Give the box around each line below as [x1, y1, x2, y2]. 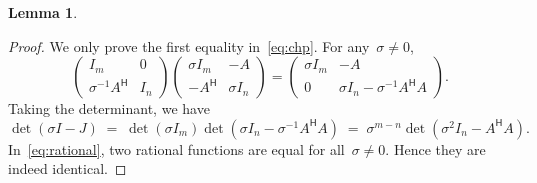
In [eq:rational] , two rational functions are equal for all [8, 138, 345, 159]
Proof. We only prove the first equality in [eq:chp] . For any [8, 35, 370, 56]
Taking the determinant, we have [8, 98, 210, 119]
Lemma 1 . [8, 2, 78, 22]
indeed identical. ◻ [8, 158, 127, 179]
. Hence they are [385, 138, 486, 159]
